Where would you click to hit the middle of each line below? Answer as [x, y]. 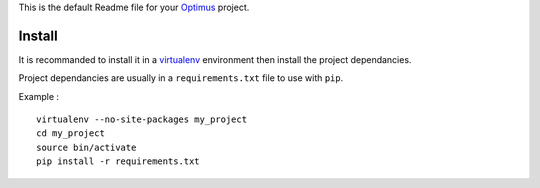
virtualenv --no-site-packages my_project [142, 119]
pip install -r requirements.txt [118, 161]
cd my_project [70, 133]
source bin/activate [86, 147]
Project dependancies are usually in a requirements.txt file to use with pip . [181, 78]
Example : [39, 96]
